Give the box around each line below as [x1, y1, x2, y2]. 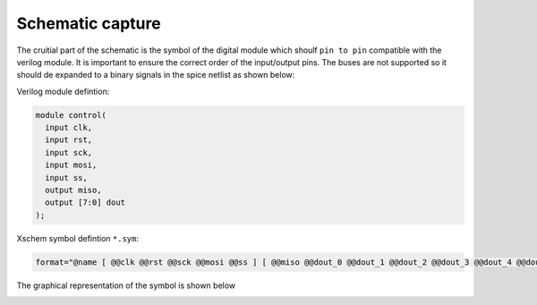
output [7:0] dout [45, 198, 125, 208]
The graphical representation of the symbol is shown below [16, 280, 236, 291]
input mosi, [45, 160, 98, 170]
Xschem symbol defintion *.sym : [16, 233, 139, 243]
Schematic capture [16, 13, 161, 33]
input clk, [45, 123, 93, 133]
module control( [35, 110, 107, 120]
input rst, [45, 135, 93, 145]
